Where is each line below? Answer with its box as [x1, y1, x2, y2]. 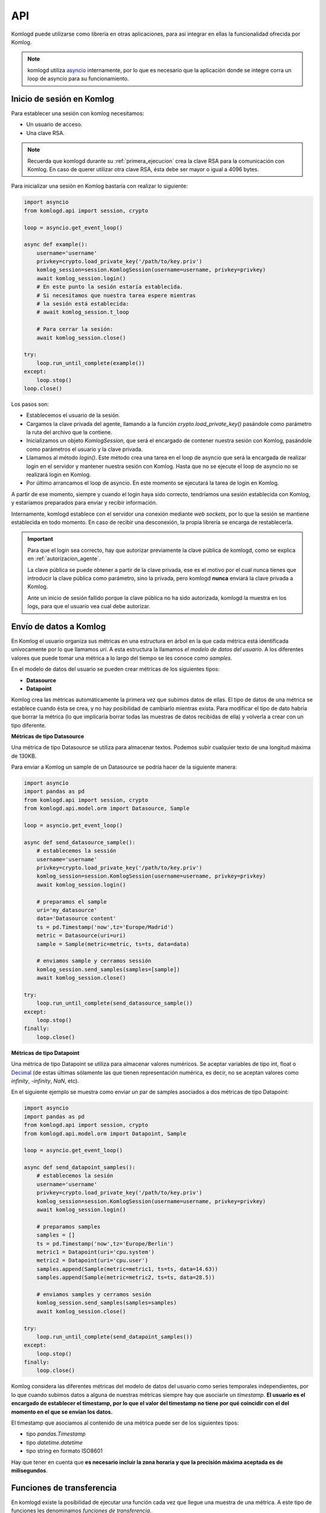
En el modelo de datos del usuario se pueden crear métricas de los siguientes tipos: [11, 666, 220, 673]
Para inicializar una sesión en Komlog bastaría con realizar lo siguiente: [11, 182, 188, 190]
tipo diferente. [11, 721, 46, 729]
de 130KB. [11, 752, 37, 760]
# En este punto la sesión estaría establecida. [36, 283, 184, 290]
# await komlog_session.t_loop [36, 309, 129, 316]
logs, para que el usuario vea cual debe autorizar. [27, 603, 151, 610]
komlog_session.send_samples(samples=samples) [36, 1299, 177, 1307]
